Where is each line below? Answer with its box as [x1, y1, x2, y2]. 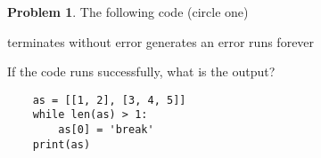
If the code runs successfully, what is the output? [7, 62, 276, 81]
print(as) [32, 138, 91, 151]
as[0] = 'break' [58, 123, 154, 137]
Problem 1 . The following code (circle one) [7, 3, 249, 20]
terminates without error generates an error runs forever [7, 32, 315, 51]
